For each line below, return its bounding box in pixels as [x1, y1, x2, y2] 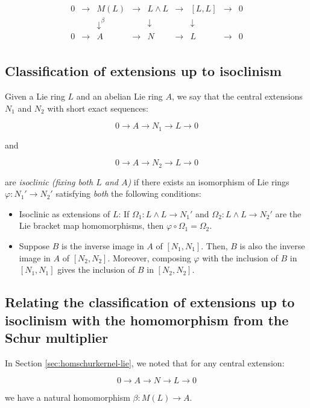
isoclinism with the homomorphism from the [5, 310, 289, 329]
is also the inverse [239, 239, 305, 252]
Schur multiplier [5, 328, 109, 346]
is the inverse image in [62, 239, 144, 252]
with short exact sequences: [47, 101, 148, 114]
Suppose [19, 239, 50, 252]
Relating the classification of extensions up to [5, 293, 295, 311]
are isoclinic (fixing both [5, 175, 93, 188]
